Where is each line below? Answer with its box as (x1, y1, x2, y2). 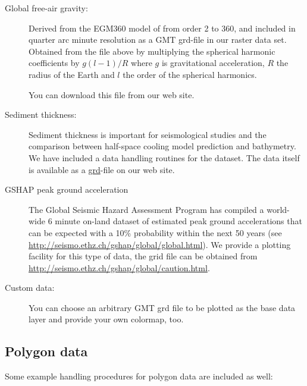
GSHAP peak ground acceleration (5, 183, 129, 196)
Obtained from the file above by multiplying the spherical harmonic (29, 45, 275, 57)
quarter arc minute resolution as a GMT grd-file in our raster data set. (29, 33, 287, 46)
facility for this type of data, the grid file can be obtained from (29, 250, 258, 262)
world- (267, 203, 290, 215)
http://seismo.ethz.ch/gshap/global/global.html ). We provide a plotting (29, 238, 291, 250)
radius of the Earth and (29, 68, 115, 80)
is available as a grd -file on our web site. (29, 163, 175, 175)
